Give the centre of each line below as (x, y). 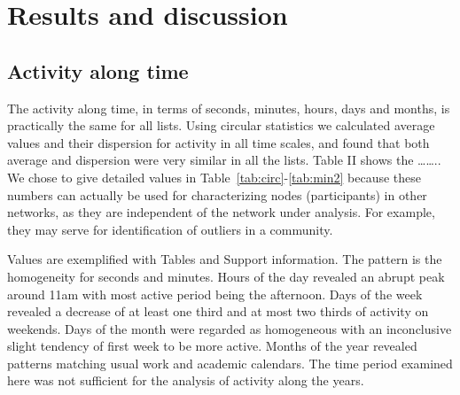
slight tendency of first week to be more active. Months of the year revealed (212, 346)
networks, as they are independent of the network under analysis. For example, (221, 212)
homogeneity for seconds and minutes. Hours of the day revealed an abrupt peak (226, 276)
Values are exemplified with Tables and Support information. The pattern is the (225, 259)
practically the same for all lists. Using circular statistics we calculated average (221, 125)
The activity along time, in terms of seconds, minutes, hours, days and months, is (229, 108)
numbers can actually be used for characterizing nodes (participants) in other (217, 194)
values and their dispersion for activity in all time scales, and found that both (218, 142)
